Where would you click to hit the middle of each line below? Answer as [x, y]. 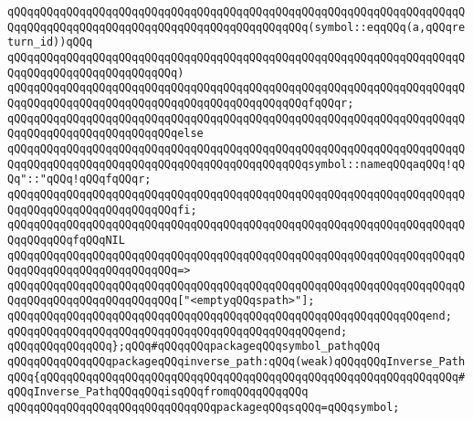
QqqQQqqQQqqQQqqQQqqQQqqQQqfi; [102, 210]
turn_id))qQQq [50, 42]
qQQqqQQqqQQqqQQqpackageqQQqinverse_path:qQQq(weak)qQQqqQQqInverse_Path [236, 362]
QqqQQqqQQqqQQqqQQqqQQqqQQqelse [105, 134]
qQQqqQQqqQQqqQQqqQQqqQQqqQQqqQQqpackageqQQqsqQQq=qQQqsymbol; [204, 408]
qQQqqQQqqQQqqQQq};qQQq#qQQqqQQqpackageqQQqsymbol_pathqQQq [194, 347]
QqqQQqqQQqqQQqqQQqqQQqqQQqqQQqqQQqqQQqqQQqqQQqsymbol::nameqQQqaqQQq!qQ [236, 164]
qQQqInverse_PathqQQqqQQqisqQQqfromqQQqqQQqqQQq [158, 392]
